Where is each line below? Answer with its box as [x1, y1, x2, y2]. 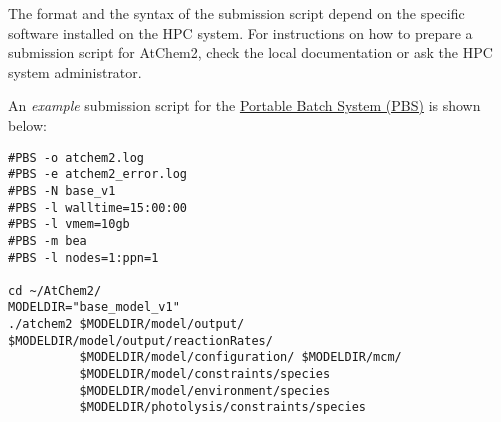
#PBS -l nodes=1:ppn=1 [8, 250, 159, 265]
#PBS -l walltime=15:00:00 [8, 200, 187, 215]
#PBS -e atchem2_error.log [8, 167, 187, 182]
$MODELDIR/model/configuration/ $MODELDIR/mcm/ [79, 350, 402, 365]
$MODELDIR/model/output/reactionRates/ [8, 333, 273, 348]
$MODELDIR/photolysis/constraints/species [79, 400, 366, 415]
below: [8, 114, 47, 135]
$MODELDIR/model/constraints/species [79, 367, 331, 382]
